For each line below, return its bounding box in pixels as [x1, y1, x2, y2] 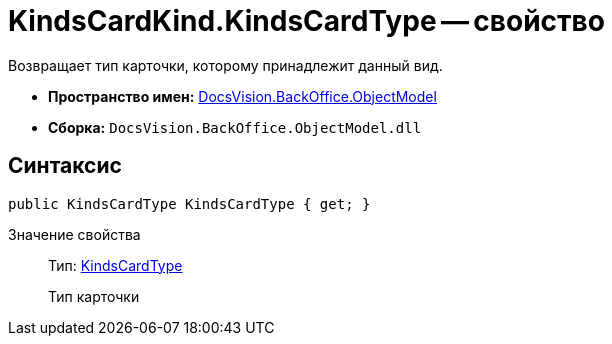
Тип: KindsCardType [48, 256, 183, 274]
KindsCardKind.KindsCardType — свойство [8, 4, 605, 38]
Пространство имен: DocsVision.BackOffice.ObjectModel [48, 87, 437, 105]
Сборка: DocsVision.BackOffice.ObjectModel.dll [48, 118, 422, 136]
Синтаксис [8, 153, 122, 179]
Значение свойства [8, 225, 141, 243]
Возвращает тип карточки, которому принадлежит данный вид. [8, 56, 443, 74]
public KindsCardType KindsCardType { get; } [8, 195, 371, 212]
